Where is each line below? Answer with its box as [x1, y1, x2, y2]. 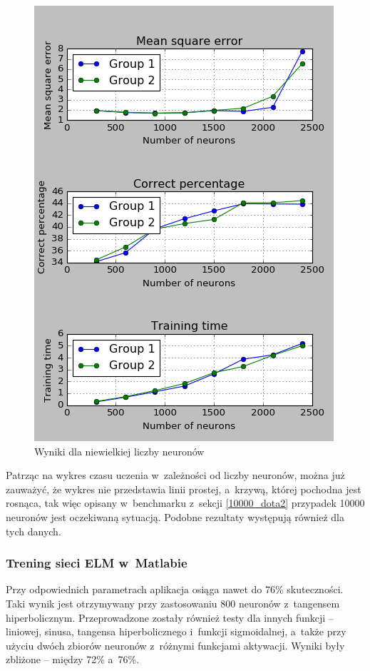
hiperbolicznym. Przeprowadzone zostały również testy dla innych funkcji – [6, 610, 334, 625]
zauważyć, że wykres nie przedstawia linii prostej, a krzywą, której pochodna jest [6, 481, 361, 496]
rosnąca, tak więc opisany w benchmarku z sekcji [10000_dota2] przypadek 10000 [6, 495, 365, 510]
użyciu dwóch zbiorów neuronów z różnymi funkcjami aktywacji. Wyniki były [6, 637, 345, 652]
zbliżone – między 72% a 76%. [6, 652, 140, 667]
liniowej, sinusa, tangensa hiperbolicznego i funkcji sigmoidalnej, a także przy [6, 624, 346, 639]
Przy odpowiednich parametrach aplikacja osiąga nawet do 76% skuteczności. [6, 582, 344, 597]
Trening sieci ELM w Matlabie [6, 554, 187, 572]
